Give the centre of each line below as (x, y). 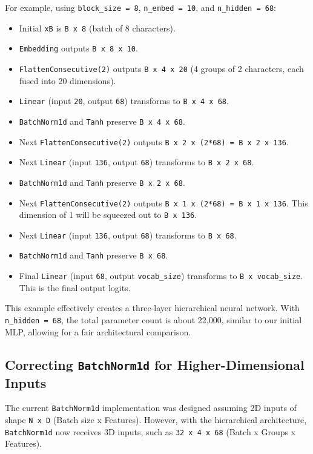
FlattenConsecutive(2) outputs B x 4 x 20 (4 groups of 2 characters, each (161, 68)
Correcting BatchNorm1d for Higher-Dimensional (155, 364)
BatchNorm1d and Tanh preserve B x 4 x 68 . (102, 121)
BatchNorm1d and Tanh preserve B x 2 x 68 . (102, 182)
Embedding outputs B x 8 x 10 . (78, 48)
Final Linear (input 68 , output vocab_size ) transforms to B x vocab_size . (161, 276)
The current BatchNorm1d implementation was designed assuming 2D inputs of (151, 408)
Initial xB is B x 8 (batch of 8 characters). (97, 28)
